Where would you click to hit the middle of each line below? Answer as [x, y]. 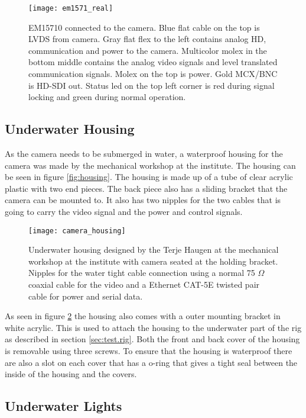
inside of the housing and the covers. [71, 374]
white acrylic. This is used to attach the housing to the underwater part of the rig [153, 327]
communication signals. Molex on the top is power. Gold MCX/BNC [153, 74]
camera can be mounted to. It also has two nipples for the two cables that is [143, 200]
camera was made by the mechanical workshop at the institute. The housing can [150, 165]
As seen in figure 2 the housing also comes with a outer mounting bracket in [143, 316]
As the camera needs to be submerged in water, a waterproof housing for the [144, 154]
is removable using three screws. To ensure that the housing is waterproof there [149, 350]
